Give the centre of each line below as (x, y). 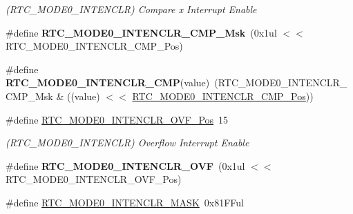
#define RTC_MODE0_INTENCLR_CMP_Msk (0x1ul (141, 32)
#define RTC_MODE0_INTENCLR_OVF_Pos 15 (117, 119)
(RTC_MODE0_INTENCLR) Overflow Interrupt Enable (127, 143)
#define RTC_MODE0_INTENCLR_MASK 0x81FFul (125, 202)
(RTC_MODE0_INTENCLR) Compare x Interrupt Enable (131, 9)
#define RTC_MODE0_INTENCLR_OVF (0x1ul (125, 165)
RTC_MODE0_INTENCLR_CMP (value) (108, 82)
